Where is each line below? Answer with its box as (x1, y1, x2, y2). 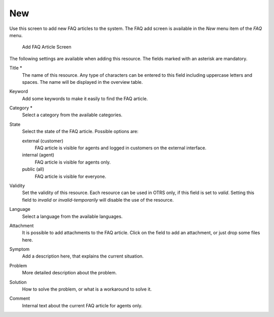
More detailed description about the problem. (22, 270, 117, 276)
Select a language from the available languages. (22, 213, 123, 219)
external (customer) (22, 138, 63, 144)
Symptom (9, 246, 30, 252)
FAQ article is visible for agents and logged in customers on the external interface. (35, 145, 207, 151)
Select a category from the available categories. (22, 112, 123, 118)
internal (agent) (22, 152, 54, 158)
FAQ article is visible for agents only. (35, 159, 111, 165)
